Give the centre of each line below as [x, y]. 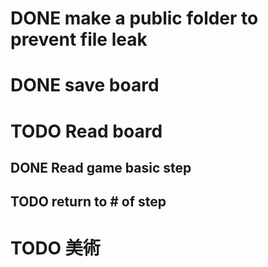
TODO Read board [86, 131]
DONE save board [85, 85]
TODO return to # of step [88, 202]
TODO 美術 [55, 248]
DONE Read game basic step [101, 167]
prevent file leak [79, 39]
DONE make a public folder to [134, 18]
